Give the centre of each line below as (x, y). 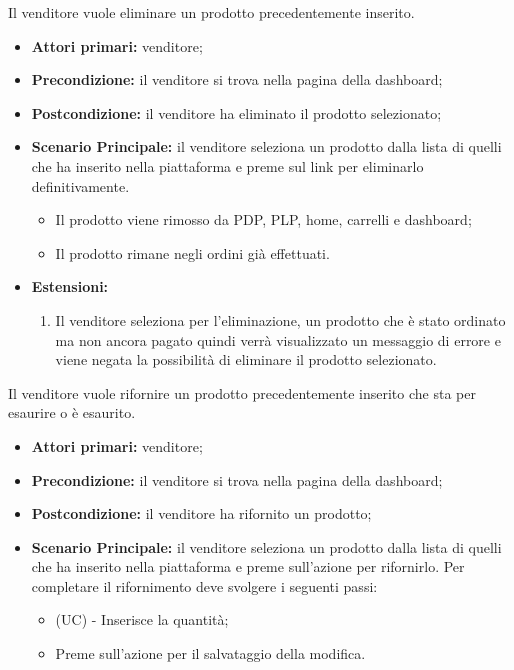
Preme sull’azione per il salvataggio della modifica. (210, 653)
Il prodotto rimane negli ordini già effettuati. (192, 252)
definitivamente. (80, 185)
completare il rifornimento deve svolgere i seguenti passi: (204, 585)
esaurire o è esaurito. (72, 412)
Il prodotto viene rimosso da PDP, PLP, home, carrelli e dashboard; (263, 219)
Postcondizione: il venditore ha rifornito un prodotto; (201, 513)
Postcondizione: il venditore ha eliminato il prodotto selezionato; (236, 112)
